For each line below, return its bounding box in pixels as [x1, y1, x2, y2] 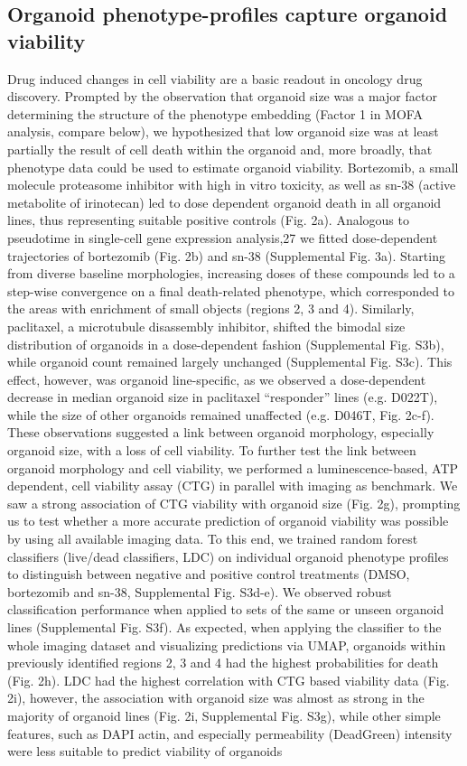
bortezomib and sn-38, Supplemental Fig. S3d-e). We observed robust [7, 582, 392, 601]
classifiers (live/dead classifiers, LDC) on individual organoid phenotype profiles [7, 546, 449, 565]
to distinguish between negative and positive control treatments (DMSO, [7, 565, 410, 584]
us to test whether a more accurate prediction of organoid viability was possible [7, 511, 449, 530]
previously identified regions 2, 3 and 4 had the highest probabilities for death [7, 653, 439, 672]
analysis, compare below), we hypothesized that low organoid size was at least [7, 122, 439, 141]
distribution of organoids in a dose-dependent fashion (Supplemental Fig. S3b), [7, 334, 444, 353]
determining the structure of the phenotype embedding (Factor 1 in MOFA [7, 104, 423, 123]
